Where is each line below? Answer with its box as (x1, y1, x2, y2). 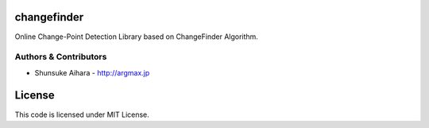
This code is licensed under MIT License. (14, 110, 150, 119)
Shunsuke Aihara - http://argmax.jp (34, 68, 150, 77)
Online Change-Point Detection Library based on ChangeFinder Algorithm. (14, 32, 258, 41)
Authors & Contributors (14, 52, 107, 63)
